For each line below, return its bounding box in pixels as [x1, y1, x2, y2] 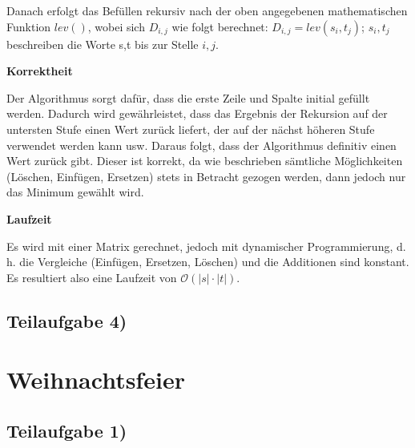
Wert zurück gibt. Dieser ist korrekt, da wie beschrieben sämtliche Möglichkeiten [6, 152, 403, 169]
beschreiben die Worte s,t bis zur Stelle [6, 35, 199, 52]
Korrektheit [6, 63, 73, 79]
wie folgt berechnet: [171, 18, 268, 34]
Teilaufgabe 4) [6, 308, 127, 333]
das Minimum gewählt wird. [6, 184, 144, 200]
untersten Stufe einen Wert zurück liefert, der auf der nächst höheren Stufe [6, 120, 375, 137]
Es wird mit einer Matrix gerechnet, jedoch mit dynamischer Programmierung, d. [6, 237, 406, 254]
